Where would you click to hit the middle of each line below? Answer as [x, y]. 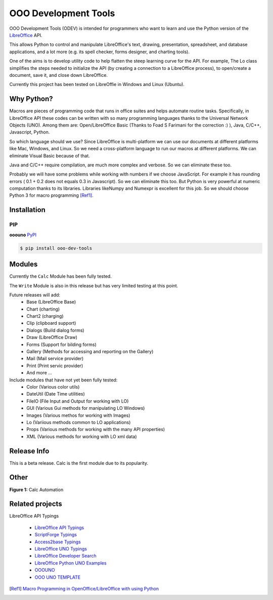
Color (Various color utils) [53, 387]
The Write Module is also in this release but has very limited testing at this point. [94, 285]
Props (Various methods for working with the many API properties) [96, 430]
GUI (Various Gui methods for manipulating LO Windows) [86, 408]
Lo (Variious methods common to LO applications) [79, 422]
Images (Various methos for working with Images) [78, 415]
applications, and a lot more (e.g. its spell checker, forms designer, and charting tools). [99, 52]
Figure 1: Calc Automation [36, 489]
